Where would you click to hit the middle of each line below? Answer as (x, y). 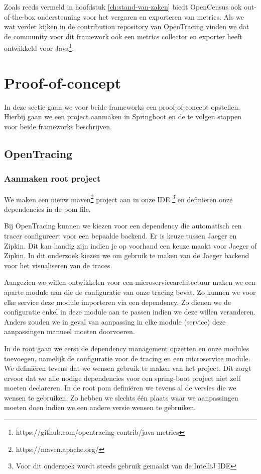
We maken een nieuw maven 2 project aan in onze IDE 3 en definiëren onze (118, 198)
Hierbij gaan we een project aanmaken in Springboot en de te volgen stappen (123, 116)
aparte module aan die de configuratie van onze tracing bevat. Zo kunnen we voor (130, 292)
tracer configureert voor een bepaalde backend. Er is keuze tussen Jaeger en (120, 235)
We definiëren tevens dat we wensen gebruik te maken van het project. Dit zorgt (128, 368)
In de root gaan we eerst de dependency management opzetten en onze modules (127, 348)
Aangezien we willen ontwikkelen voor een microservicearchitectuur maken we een (130, 282)
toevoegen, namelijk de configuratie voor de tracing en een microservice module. (127, 358)
